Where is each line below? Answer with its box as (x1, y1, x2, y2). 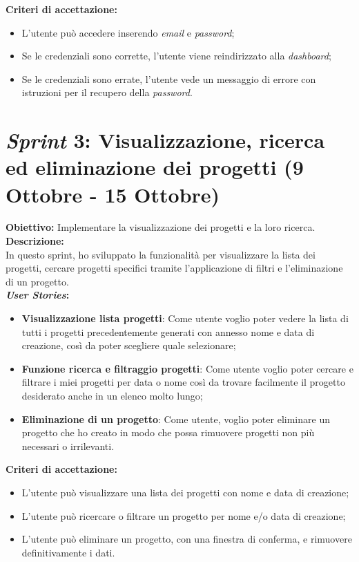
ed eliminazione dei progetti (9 (6, 153, 304, 181)
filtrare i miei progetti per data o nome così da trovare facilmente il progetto (21, 375, 345, 389)
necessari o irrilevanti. (21, 438, 115, 453)
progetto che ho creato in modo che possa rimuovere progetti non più (21, 425, 315, 440)
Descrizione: (6, 234, 64, 248)
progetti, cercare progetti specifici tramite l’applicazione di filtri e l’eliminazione (6, 261, 343, 275)
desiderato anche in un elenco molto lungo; (21, 388, 203, 402)
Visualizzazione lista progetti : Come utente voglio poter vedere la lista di (21, 311, 349, 326)
